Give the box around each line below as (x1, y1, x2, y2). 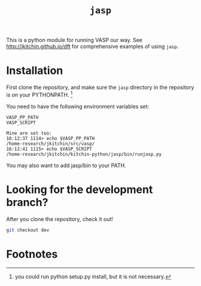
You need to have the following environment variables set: (6, 103, 150, 110)
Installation (6, 64, 63, 78)
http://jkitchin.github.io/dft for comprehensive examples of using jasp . (6, 43, 179, 50)
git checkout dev (6, 227, 50, 233)
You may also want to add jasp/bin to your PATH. (6, 162, 127, 169)
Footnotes (6, 247, 58, 261)
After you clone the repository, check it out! (6, 215, 114, 222)
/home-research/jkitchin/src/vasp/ (6, 141, 95, 147)
